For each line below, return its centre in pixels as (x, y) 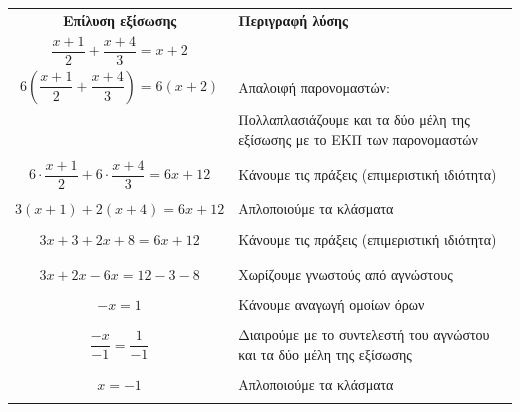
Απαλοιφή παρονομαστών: (314, 86)
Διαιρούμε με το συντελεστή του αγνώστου (364, 334)
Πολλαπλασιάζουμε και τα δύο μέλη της (354, 119)
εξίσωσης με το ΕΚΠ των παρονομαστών (358, 138)
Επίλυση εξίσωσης (119, 19)
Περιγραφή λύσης (293, 19)
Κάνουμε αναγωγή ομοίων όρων (331, 303)
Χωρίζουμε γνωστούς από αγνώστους (345, 273)
